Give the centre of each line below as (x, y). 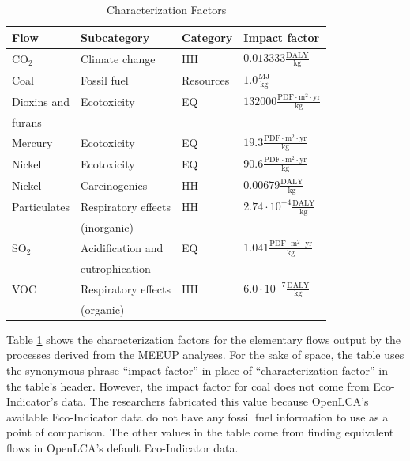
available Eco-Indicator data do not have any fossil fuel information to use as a (197, 416)
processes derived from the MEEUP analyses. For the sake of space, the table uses (205, 355)
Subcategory (115, 37)
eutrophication (116, 268)
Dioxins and (41, 101)
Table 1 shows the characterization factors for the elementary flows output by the (204, 339)
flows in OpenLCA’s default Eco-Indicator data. (122, 447)
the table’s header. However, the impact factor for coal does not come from (188, 385)
